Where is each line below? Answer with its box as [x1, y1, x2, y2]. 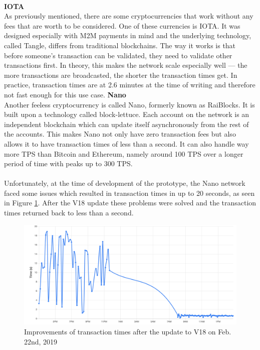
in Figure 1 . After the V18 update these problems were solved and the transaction [4, 197, 256, 208]
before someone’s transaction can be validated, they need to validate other [4, 50, 232, 60]
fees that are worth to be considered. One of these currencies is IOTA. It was [4, 20, 240, 31]
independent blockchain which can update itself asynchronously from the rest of [4, 119, 249, 129]
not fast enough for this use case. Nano [4, 89, 126, 99]
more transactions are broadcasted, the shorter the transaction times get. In [4, 69, 237, 80]
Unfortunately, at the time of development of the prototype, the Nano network [4, 178, 245, 188]
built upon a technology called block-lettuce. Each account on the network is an [4, 109, 249, 120]
